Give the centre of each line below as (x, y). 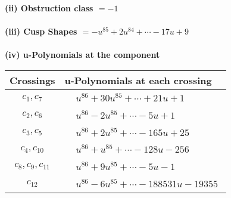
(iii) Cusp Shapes (41, 31)
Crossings (32, 80)
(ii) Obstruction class (49, 8)
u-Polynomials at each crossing (138, 80)
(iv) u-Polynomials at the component (82, 55)
